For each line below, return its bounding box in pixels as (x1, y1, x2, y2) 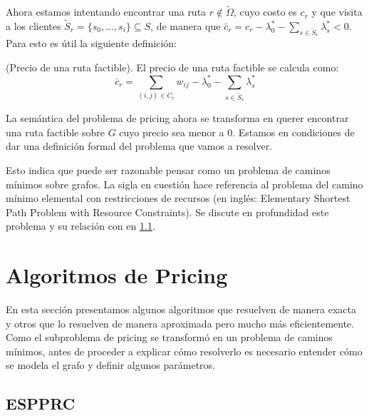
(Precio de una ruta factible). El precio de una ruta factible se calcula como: (6, 59, 339, 74)
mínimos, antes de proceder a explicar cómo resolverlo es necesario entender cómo (6, 343, 363, 358)
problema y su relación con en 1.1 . (6, 218, 155, 233)
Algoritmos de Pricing (6, 260, 228, 290)
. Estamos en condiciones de (232, 124, 355, 139)
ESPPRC (6, 392, 76, 415)
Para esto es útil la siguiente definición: (6, 36, 177, 51)
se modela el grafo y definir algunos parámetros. (6, 357, 215, 372)
